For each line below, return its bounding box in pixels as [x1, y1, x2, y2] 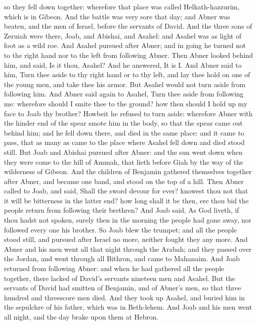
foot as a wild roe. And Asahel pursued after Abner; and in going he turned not [4, 40, 246, 50]
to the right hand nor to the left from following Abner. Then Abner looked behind [4, 49, 253, 60]
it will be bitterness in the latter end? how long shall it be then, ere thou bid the [4, 195, 249, 205]
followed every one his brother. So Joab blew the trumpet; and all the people [4, 224, 237, 234]
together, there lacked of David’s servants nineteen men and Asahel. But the [4, 273, 235, 283]
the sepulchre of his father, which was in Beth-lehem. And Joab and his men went [4, 302, 253, 312]
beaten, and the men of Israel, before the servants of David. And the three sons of [4, 21, 252, 31]
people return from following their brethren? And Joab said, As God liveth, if [4, 205, 239, 215]
